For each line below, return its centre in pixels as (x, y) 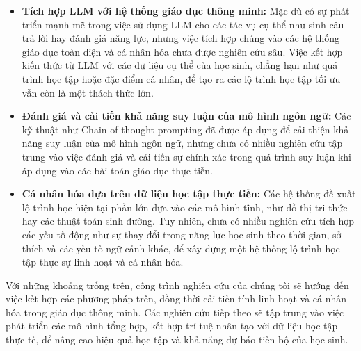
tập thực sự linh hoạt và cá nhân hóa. (103, 262)
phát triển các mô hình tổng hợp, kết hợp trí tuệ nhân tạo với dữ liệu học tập (172, 326)
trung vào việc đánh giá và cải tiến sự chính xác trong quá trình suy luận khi (186, 156)
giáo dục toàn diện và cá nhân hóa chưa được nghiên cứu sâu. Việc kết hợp (182, 51)
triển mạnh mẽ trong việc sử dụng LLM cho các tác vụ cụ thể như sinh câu (183, 24)
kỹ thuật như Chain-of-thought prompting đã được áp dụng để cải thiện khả (185, 129)
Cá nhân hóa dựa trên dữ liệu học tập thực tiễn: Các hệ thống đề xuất (189, 194)
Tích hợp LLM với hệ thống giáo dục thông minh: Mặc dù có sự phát (186, 10)
